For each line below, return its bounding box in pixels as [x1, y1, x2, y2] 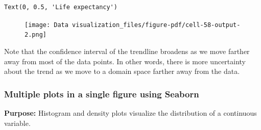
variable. [4, 117, 31, 128]
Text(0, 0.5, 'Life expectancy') [4, 4, 117, 11]
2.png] [25, 31, 46, 39]
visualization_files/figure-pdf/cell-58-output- [72, 21, 241, 29]
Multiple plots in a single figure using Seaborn [4, 87, 199, 100]
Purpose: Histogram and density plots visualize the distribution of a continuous [4, 107, 257, 118]
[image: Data [25, 21, 68, 29]
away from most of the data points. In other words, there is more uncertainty [4, 56, 246, 66]
